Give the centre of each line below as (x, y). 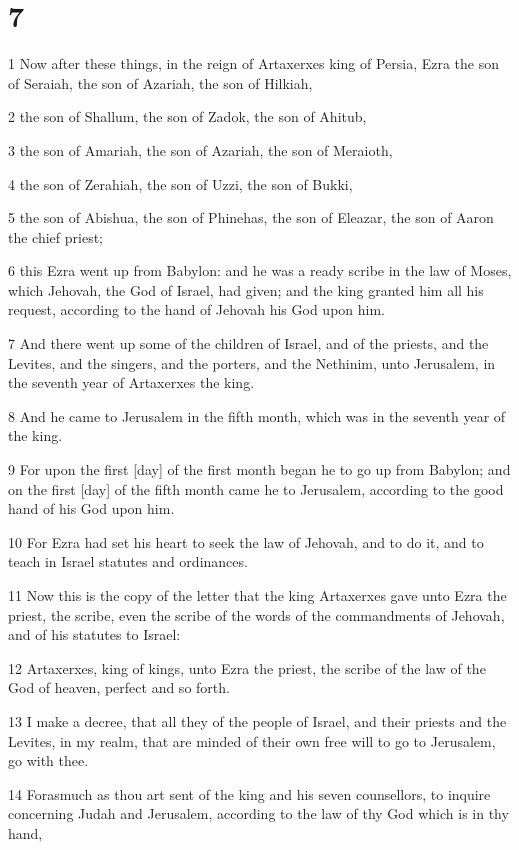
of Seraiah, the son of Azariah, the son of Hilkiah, (160, 82)
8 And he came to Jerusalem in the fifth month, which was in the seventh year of (257, 415)
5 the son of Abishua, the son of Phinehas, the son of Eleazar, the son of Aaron (251, 217)
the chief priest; (56, 236)
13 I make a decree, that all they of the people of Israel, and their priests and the (257, 720)
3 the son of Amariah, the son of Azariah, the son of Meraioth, (200, 149)
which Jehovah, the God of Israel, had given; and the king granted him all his (246, 289)
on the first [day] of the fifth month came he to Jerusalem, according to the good (256, 488)
